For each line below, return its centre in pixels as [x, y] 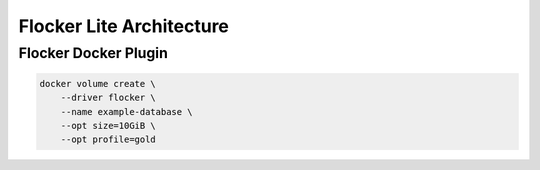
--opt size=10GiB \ [108, 125]
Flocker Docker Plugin [93, 53]
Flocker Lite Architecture [124, 26]
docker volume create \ [98, 83]
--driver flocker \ [108, 98]
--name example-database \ [127, 111]
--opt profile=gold [108, 139]
